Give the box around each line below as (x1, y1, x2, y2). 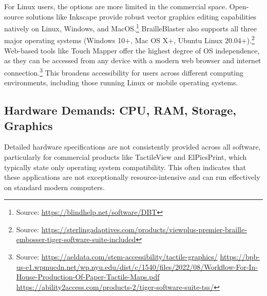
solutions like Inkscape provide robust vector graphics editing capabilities (26, 11, 257, 22)
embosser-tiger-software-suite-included (16, 234, 136, 245)
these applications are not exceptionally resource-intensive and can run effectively (4, 172, 260, 182)
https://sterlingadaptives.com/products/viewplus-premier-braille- (41, 224, 247, 234)
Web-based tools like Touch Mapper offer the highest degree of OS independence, (4, 45, 260, 55)
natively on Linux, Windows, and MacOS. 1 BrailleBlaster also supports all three (4, 22, 257, 33)
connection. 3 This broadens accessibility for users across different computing (4, 65, 243, 78)
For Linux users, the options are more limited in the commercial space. (4, 1, 227, 11)
